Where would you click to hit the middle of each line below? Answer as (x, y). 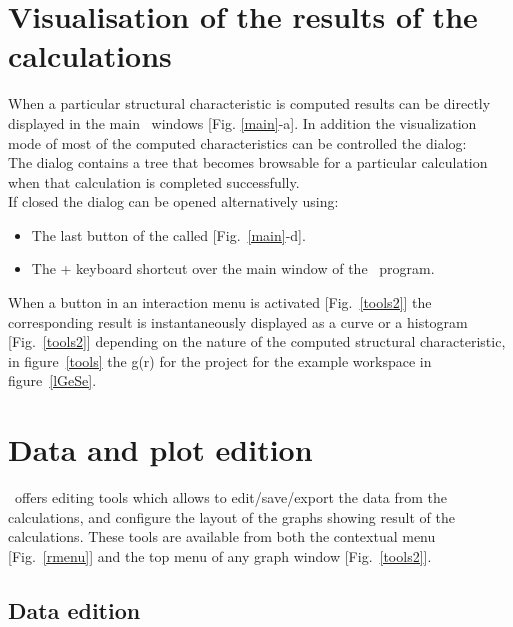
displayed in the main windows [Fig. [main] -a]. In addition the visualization (242, 122)
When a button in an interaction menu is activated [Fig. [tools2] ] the (220, 302)
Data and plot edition (160, 449)
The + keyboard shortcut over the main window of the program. (233, 268)
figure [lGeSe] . (52, 380)
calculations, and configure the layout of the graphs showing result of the (231, 516)
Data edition (74, 609)
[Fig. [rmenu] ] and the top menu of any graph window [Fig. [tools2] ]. (220, 555)
